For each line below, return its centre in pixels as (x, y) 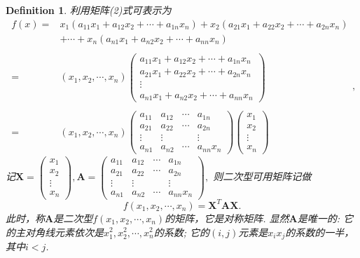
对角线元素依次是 (64, 232)
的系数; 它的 (181, 232)
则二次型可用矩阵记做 (262, 176)
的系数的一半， (320, 232)
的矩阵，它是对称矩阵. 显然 (227, 218)
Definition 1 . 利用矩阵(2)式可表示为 (89, 10)
